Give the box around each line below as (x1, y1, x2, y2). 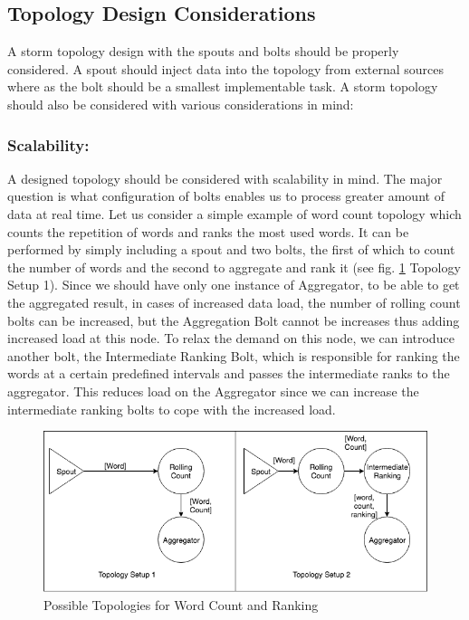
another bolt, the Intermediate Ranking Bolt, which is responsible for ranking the (7, 346, 460, 365)
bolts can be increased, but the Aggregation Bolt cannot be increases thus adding (7, 310, 460, 329)
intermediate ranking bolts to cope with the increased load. (7, 399, 336, 418)
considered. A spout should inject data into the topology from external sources (7, 59, 445, 78)
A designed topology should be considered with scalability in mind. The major (7, 168, 443, 187)
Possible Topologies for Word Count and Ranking (43, 595, 319, 614)
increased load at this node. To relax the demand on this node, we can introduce (7, 329, 455, 348)
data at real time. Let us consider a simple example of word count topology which (7, 204, 462, 223)
